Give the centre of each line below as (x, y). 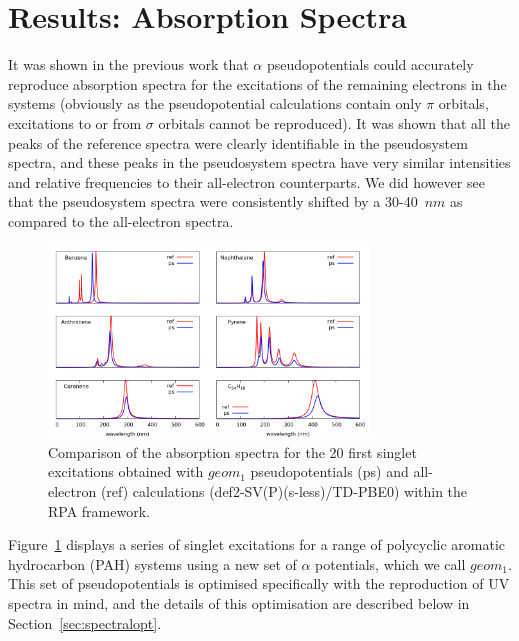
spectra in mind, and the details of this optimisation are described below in (239, 602)
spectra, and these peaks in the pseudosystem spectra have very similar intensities (259, 162)
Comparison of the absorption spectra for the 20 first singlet (232, 451)
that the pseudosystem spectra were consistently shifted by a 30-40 (213, 201)
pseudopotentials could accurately (370, 64)
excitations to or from (75, 122)
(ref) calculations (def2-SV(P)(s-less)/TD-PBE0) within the (284, 491)
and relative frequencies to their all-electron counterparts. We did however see (246, 181)
